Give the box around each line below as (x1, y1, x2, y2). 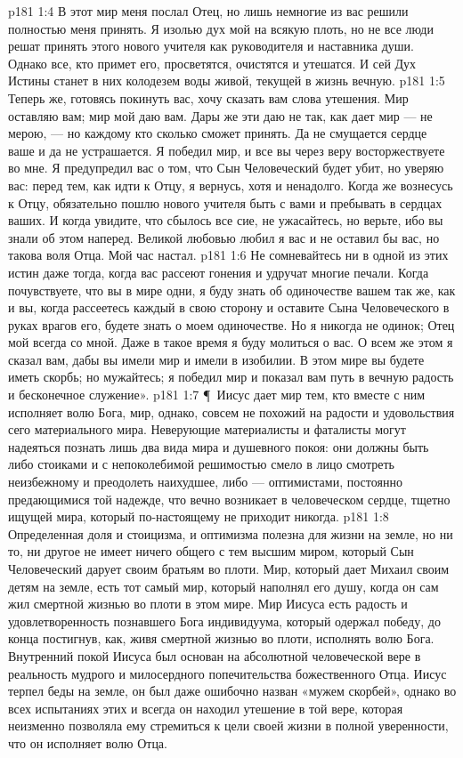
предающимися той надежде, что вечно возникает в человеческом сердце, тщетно (8, 489, 451, 508)
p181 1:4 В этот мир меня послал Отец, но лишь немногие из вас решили (8, 2, 409, 20)
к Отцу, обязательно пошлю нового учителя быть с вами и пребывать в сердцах (8, 193, 443, 212)
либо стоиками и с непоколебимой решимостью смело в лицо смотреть (8, 455, 394, 473)
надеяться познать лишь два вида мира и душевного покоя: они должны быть (8, 437, 429, 456)
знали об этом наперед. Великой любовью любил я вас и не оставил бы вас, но (8, 228, 440, 246)
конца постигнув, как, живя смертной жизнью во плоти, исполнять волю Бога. (8, 629, 435, 648)
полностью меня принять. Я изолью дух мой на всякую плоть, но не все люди (8, 19, 434, 37)
